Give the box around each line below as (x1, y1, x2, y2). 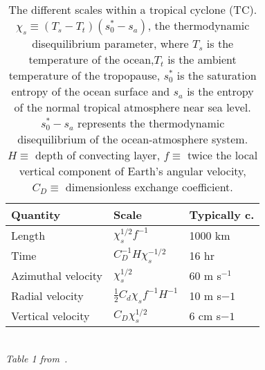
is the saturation (176, 67, 257, 83)
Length (11, 227, 46, 243)
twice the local (187, 147, 258, 163)
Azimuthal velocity (11, 267, 103, 283)
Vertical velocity (11, 308, 90, 324)
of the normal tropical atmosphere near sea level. (14, 99, 251, 115)
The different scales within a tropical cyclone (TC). (8, 1, 257, 17)
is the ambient (167, 51, 237, 67)
